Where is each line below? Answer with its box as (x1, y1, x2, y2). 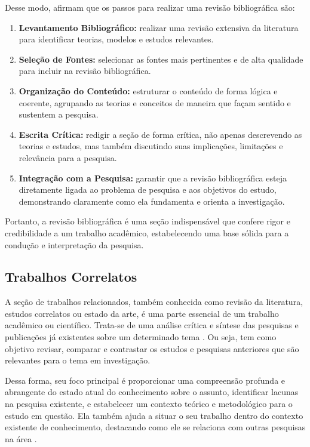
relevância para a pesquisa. (19, 151, 117, 164)
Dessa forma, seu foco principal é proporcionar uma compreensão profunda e (5, 374, 286, 386)
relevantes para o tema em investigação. (5, 354, 151, 366)
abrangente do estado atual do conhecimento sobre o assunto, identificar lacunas (5, 386, 299, 398)
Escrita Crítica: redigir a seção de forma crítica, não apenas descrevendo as (19, 128, 302, 140)
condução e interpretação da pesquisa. (5, 238, 144, 251)
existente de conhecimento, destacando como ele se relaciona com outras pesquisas (5, 421, 306, 433)
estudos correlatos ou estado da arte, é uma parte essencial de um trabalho (5, 307, 279, 319)
